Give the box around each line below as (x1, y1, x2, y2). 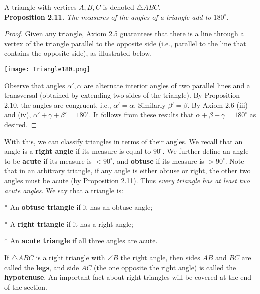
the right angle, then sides (120, 252, 200, 262)
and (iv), (4, 109, 31, 120)
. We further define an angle (162, 146, 249, 156)
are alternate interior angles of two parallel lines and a (84, 80, 250, 90)
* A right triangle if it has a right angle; (4, 218, 133, 229)
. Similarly (134, 99, 166, 110)
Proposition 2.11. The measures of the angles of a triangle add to (4, 11, 211, 22)
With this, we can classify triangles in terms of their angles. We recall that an (4, 136, 243, 146)
